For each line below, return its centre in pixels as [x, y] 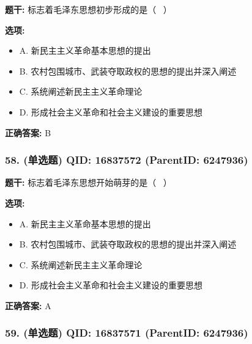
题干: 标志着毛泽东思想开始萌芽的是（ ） [88, 182]
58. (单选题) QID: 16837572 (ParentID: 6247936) [127, 160]
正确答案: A [28, 305]
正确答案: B [28, 132]
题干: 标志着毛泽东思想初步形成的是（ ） [88, 9]
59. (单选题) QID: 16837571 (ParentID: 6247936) [127, 333]
